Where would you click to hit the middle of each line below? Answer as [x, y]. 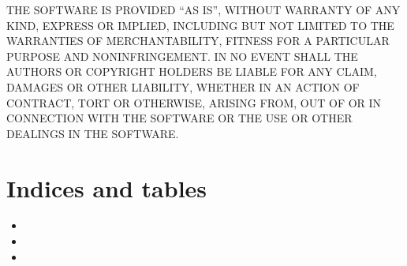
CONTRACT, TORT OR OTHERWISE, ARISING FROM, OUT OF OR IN [194, 102]
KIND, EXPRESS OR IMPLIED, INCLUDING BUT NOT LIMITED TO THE [200, 25]
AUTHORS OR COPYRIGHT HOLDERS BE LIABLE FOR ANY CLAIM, [192, 71]
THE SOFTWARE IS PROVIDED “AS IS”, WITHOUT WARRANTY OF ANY [203, 9]
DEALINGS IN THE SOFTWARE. [93, 133]
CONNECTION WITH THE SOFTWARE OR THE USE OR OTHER [179, 118]
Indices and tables [107, 187]
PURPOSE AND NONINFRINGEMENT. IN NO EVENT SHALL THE [182, 56]
